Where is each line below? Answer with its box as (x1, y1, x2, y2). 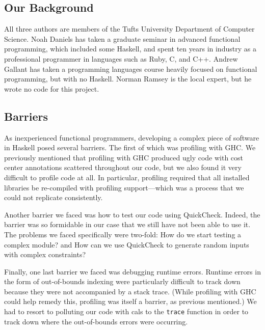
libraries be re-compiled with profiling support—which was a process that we (4, 182, 244, 193)
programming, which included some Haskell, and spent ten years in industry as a (4, 43, 256, 54)
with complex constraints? (4, 249, 86, 260)
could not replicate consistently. (4, 192, 103, 203)
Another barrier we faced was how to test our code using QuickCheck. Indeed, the (4, 209, 260, 219)
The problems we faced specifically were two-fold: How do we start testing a (4, 229, 242, 239)
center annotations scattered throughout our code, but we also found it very (4, 162, 242, 173)
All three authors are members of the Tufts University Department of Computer (4, 23, 255, 34)
